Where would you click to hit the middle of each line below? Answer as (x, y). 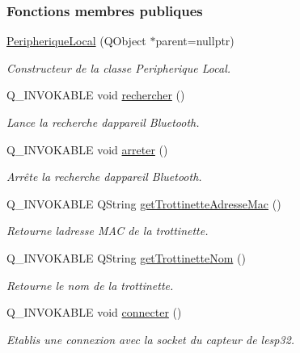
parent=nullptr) (195, 41)
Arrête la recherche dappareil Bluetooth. (104, 176)
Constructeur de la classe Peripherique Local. (119, 67)
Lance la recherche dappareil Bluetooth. (103, 122)
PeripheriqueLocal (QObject (76, 41)
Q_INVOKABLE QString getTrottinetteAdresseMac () (144, 203)
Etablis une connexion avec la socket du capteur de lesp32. (151, 339)
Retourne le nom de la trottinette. (90, 285)
